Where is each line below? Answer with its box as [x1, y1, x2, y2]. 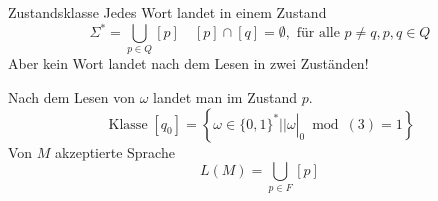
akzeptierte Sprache [55, 141, 175, 162]
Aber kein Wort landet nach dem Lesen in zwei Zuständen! [8, 53, 369, 74]
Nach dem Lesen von [8, 87, 136, 108]
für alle [296, 26, 340, 41]
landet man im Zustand [153, 87, 298, 108]
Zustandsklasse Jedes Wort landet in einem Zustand [8, 2, 327, 22]
